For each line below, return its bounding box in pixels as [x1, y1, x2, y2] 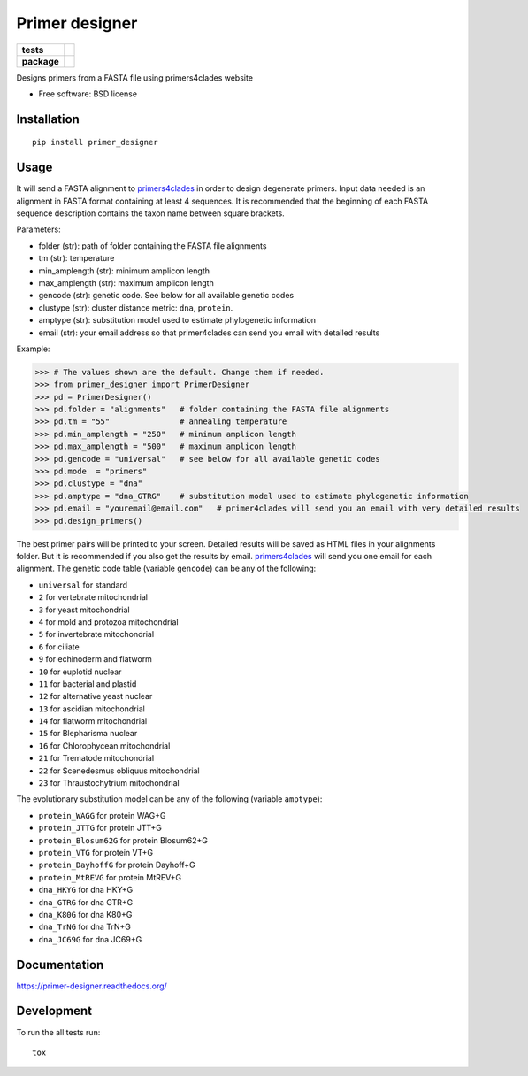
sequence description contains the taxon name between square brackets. [16, 208, 285, 219]
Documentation [16, 957, 104, 972]
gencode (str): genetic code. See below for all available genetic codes [38, 290, 295, 301]
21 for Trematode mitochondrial [38, 753, 155, 764]
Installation [16, 111, 80, 127]
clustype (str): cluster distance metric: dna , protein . [38, 302, 233, 313]
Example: [16, 343, 50, 354]
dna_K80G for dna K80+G [38, 909, 133, 919]
